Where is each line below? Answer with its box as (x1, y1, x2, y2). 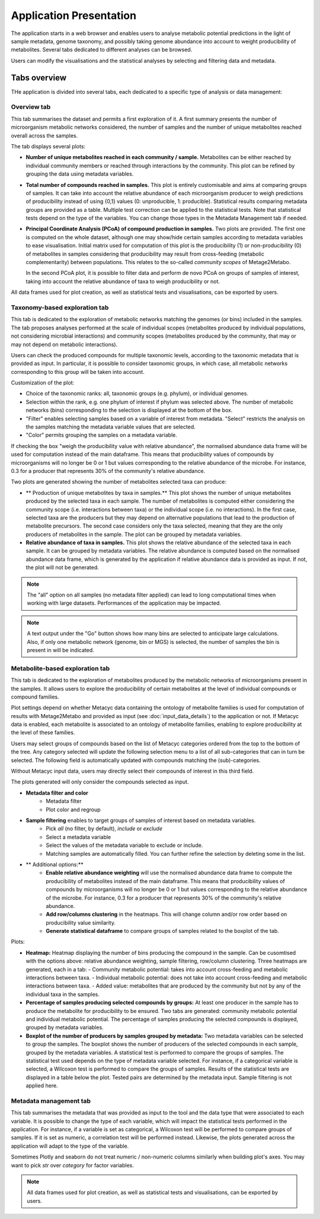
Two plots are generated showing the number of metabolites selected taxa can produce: (11, 478, 226, 485)
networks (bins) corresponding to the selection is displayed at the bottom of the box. (25, 407, 233, 414)
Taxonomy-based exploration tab (11, 303, 109, 312)
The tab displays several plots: (11, 142, 86, 150)
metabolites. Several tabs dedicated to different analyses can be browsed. (11, 46, 193, 53)
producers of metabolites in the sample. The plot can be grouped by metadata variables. (25, 531, 242, 538)
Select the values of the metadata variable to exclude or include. (46, 842, 203, 849)
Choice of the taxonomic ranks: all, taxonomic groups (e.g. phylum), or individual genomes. (25, 390, 249, 397)
